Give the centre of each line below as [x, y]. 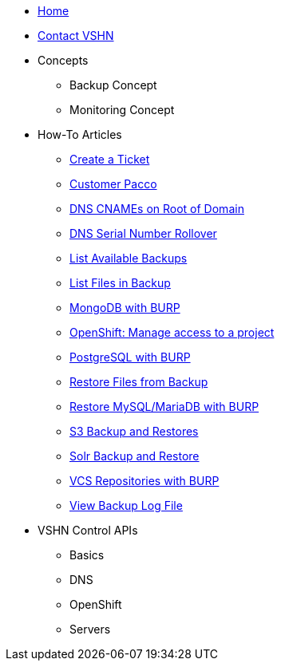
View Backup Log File [126, 505]
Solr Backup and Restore [135, 456]
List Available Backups [129, 258]
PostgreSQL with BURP [130, 357]
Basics [87, 555]
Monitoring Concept [122, 110]
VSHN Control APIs [88, 530]
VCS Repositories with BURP [144, 481]
